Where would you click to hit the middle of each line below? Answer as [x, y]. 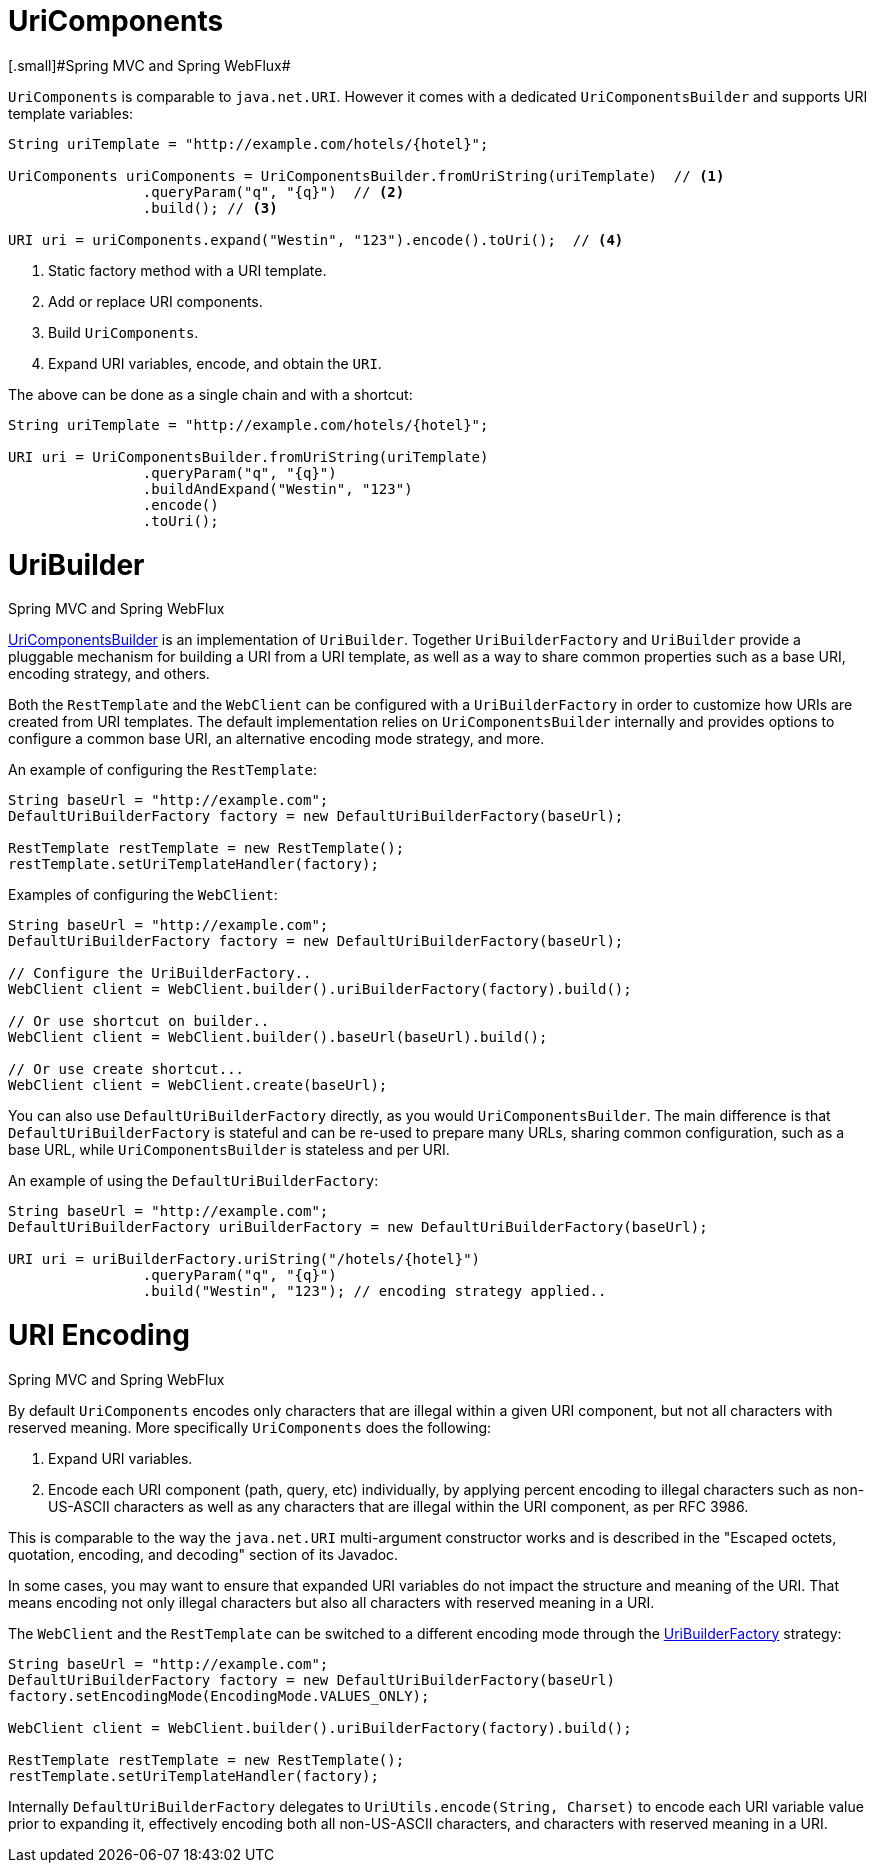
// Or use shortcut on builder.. [139, 1021]
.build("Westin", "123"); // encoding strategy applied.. [374, 1291]
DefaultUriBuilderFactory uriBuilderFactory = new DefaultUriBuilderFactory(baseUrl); [358, 1227]
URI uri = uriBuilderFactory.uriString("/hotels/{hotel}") [244, 1259]
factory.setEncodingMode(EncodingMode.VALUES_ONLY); [219, 1695]
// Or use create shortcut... [126, 1069]
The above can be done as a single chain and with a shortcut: [210, 394]
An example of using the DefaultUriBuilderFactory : [193, 1181]
